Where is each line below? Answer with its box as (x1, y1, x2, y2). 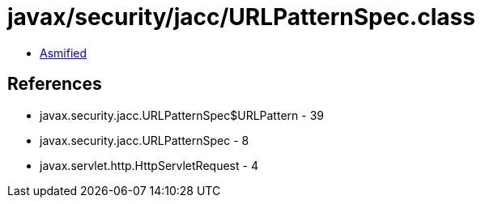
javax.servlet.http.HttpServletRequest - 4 (40, 158, 258, 172)
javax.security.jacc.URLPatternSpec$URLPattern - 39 (40, 108, 324, 122)
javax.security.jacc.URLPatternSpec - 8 (40, 133, 249, 147)
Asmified (40, 45, 87, 60)
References (7, 74, 102, 95)
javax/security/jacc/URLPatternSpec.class (7, 3, 475, 31)
